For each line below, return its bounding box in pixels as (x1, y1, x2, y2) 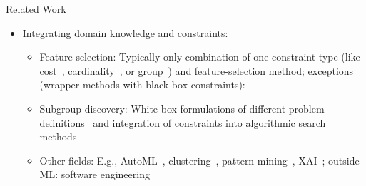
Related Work (6, 1, 66, 16)
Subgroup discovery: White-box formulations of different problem (39, 100, 325, 115)
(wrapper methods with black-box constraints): (39, 77, 245, 92)
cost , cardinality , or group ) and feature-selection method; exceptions (39, 63, 354, 78)
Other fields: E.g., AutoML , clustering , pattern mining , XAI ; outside (39, 153, 360, 167)
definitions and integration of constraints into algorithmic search (39, 115, 326, 130)
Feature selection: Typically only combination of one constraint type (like (39, 49, 360, 64)
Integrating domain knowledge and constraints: (22, 25, 228, 40)
